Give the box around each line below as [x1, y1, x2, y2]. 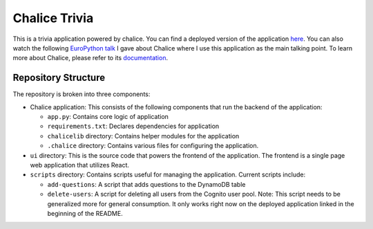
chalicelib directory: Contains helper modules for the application [47, 131, 240, 140]
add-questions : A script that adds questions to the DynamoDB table [47, 180, 246, 188]
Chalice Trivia [12, 10, 94, 26]
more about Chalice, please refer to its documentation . [12, 54, 169, 62]
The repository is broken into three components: [12, 90, 151, 98]
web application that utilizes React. [30, 161, 130, 169]
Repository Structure [12, 72, 106, 84]
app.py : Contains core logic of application [47, 113, 169, 121]
